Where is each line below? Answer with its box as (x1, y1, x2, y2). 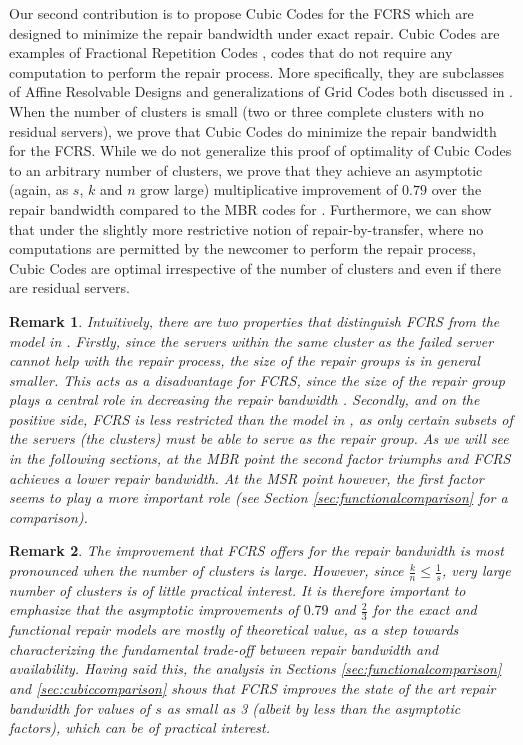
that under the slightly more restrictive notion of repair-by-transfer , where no (9, 218, 484, 239)
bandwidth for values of (9, 697, 151, 718)
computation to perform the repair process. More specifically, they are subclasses (9, 61, 505, 82)
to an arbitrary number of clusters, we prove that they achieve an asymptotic (9, 159, 483, 180)
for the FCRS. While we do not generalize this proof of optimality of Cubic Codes (9, 140, 512, 161)
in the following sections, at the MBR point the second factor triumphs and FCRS (9, 448, 511, 469)
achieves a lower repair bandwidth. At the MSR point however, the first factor (9, 467, 484, 488)
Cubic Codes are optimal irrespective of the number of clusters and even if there (9, 257, 502, 278)
